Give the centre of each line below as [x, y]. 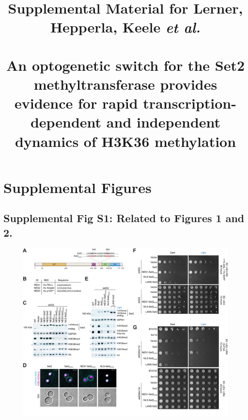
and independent [163, 122]
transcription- [190, 103]
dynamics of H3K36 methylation [125, 141]
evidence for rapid [76, 103]
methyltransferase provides [125, 84]
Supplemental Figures [77, 187]
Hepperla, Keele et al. [125, 27]
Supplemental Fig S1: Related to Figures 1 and [124, 218]
